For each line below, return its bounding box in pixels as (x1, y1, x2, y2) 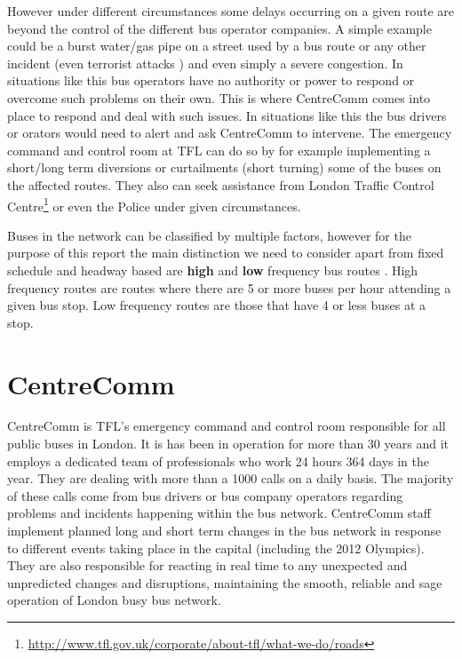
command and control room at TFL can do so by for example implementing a (7, 140, 431, 159)
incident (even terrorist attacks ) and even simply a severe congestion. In (7, 53, 403, 72)
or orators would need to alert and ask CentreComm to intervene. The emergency (7, 123, 452, 142)
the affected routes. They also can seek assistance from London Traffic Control (7, 175, 434, 194)
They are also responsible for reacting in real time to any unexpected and (7, 556, 408, 575)
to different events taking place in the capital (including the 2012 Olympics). (7, 538, 425, 557)
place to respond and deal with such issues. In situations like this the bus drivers (7, 106, 447, 124)
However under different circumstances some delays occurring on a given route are (7, 2, 455, 20)
